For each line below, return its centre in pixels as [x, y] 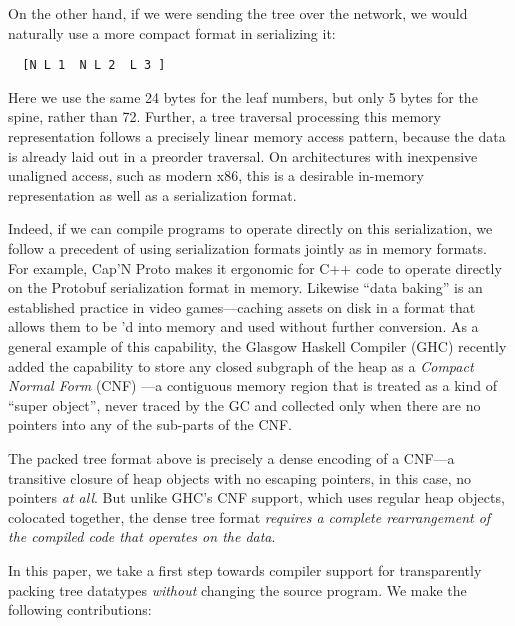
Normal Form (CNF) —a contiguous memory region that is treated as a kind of [252, 385]
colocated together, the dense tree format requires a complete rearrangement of [249, 516]
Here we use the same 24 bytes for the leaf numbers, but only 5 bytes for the [243, 96]
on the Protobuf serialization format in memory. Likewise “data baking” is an [245, 287]
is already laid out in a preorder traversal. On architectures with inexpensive [243, 155]
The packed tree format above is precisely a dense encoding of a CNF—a [231, 457]
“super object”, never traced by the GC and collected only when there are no [244, 404]
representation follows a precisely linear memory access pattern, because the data [257, 136]
